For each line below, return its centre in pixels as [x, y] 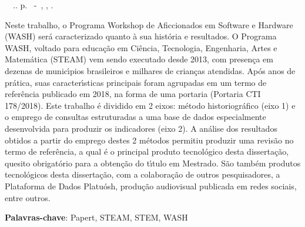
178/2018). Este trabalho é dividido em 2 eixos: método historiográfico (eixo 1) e [150, 105]
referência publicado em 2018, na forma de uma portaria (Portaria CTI [133, 94]
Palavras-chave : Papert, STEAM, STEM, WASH [96, 217]
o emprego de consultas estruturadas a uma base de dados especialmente [135, 117]
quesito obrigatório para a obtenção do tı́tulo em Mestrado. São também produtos [153, 163]
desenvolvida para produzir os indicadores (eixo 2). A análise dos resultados [141, 128]
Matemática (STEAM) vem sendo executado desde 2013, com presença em [139, 59]
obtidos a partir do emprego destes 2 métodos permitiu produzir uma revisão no [149, 140]
